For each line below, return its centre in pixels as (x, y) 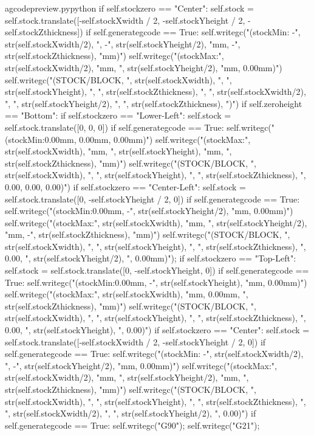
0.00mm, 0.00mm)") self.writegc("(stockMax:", (165, 139)
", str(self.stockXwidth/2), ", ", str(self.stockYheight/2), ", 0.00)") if (131, 413)
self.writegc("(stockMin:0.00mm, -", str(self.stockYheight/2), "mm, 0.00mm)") (149, 211)
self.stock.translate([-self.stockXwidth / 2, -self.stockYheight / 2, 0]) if (135, 341)
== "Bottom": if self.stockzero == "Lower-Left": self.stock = (118, 115)
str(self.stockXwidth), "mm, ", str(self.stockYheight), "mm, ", (118, 151)
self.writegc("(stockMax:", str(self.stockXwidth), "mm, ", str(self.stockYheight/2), (156, 222)
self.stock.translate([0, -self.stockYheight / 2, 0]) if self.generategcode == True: (152, 199)
